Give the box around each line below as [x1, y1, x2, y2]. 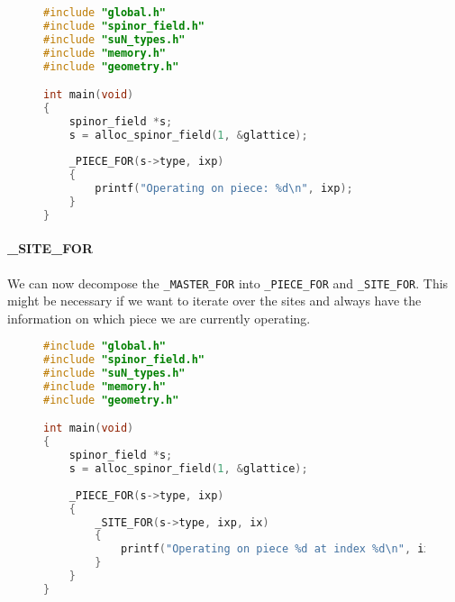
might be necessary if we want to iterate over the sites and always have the [7, 291, 422, 310]
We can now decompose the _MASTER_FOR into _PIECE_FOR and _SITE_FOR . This [7, 273, 449, 292]
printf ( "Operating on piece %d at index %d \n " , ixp [120, 543, 437, 556]
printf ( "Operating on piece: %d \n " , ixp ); [95, 182, 353, 196]
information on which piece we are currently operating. [7, 308, 311, 327]
